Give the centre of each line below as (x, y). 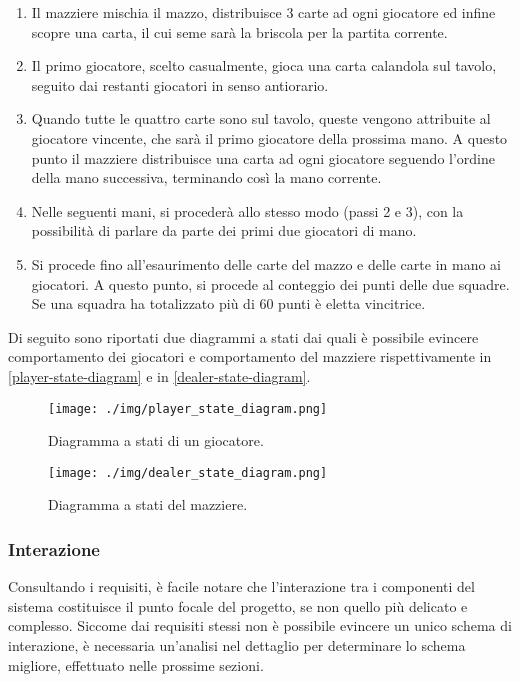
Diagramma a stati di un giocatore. (156, 440)
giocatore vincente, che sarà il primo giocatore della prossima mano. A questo (269, 137)
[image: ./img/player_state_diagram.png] (188, 408)
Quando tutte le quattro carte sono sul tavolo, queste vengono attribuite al (261, 118)
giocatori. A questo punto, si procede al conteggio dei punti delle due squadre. (270, 283)
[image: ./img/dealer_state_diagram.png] (188, 472)
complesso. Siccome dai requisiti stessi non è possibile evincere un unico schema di (260, 625)
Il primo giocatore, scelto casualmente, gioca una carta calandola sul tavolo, (264, 65)
